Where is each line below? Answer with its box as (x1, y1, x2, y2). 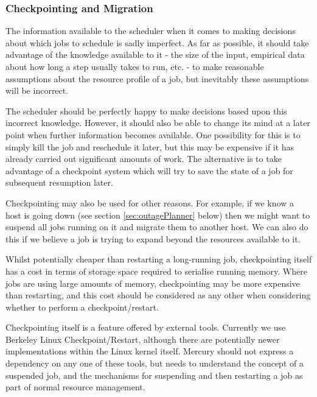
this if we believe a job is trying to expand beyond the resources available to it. (5, 232, 301, 245)
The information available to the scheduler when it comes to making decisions (5, 24, 296, 37)
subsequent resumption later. (5, 176, 113, 189)
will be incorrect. (5, 84, 69, 97)
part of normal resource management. (5, 381, 145, 393)
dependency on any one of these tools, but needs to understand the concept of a (5, 357, 304, 370)
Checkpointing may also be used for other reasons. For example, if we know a (5, 196, 294, 209)
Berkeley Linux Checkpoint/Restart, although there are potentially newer (5, 332, 280, 345)
